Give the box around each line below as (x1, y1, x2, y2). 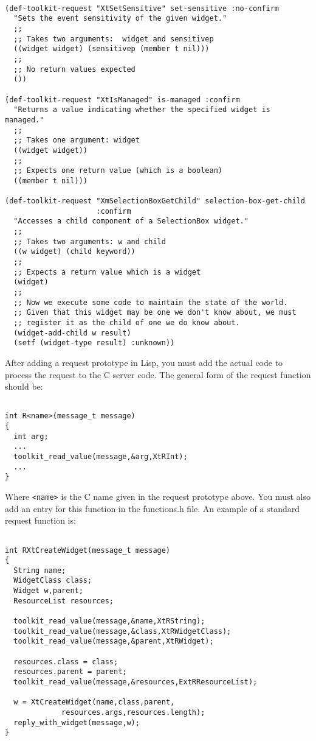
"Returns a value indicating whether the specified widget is (13, 105, 270, 114)
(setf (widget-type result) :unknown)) (13, 339, 175, 348)
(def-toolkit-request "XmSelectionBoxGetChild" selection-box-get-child (5, 197, 305, 206)
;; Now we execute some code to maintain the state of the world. (13, 298, 288, 307)
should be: (5, 380, 43, 393)
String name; (13, 566, 66, 575)
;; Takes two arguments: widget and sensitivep (13, 34, 214, 43)
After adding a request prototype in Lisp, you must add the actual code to (5, 356, 283, 368)
